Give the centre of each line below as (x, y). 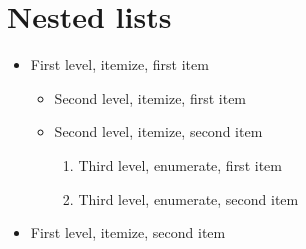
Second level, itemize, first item (150, 97)
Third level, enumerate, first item (180, 164)
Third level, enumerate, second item (188, 198)
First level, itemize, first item (119, 64)
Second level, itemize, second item (158, 131)
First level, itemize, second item (128, 232)
